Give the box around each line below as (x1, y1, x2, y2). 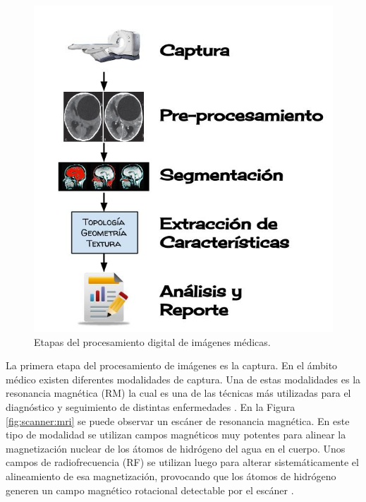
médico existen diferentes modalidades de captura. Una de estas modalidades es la (6, 371, 361, 386)
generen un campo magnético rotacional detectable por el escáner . (6, 482, 294, 497)
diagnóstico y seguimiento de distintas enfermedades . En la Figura (6, 400, 295, 414)
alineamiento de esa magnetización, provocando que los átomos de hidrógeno (6, 469, 336, 484)
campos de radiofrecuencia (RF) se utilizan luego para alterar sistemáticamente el (6, 455, 359, 470)
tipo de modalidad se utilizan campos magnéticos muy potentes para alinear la (6, 427, 346, 442)
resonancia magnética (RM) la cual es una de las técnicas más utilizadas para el (6, 386, 351, 400)
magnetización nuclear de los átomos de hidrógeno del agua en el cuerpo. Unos (6, 441, 346, 455)
